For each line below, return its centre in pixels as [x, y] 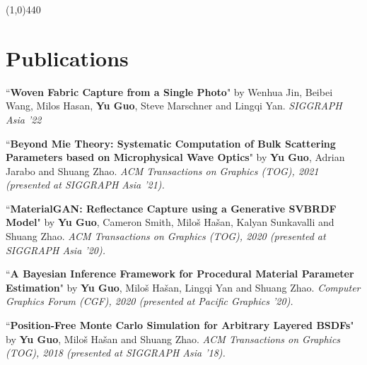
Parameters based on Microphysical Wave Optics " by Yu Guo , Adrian [175, 157]
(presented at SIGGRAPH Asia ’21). [85, 185]
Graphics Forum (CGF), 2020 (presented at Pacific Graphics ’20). [150, 301]
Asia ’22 [24, 119]
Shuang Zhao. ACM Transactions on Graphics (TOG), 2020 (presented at [166, 236]
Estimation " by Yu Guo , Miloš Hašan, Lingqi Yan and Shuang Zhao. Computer [183, 287]
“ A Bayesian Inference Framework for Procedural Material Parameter [180, 274]
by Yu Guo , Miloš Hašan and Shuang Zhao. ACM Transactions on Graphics [173, 339]
